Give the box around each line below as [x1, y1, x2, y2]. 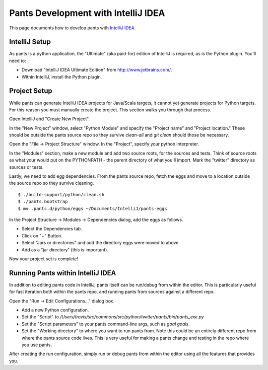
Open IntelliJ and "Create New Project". [9, 116, 90, 122]
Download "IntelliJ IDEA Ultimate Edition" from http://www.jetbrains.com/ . [21, 67, 172, 73]
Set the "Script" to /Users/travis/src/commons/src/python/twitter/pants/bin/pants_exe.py [21, 314, 204, 320]
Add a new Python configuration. [21, 307, 89, 313]
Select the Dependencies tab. [21, 226, 82, 232]
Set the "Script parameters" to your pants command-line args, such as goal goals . [21, 321, 190, 327]
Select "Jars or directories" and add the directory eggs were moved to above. [21, 240, 180, 246]
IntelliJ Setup [9, 38, 51, 46]
